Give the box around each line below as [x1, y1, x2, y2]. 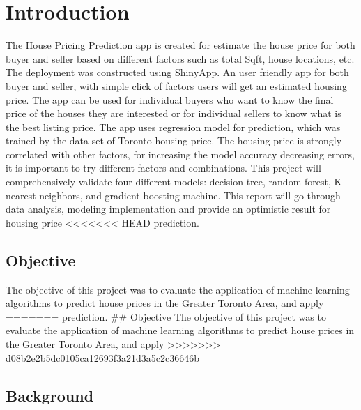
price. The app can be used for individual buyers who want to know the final [6, 92, 334, 107]
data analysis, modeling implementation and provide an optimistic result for [6, 202, 331, 216]
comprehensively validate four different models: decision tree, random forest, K [6, 174, 342, 189]
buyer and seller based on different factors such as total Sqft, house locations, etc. [6, 51, 355, 66]
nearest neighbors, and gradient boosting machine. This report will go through [6, 188, 341, 202]
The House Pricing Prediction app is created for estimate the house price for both [6, 38, 355, 52]
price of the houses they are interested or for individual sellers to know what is [6, 106, 341, 121]
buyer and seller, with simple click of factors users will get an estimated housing [6, 78, 347, 93]
